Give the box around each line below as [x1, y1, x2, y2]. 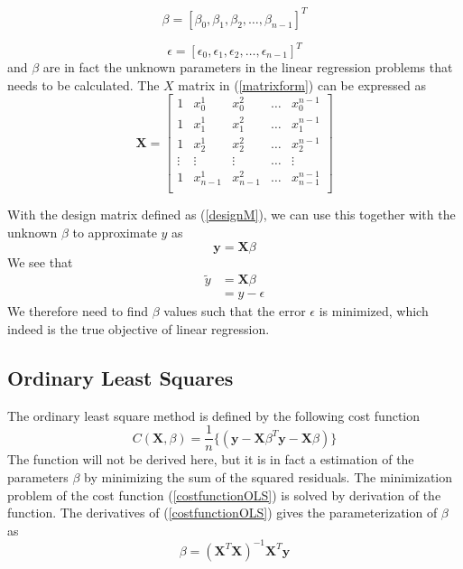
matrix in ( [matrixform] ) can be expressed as [178, 75, 426, 94]
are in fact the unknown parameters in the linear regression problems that [42, 58, 453, 76]
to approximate [72, 222, 157, 241]
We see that [7, 252, 73, 271]
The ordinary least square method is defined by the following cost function [7, 406, 421, 424]
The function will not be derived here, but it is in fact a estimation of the [7, 450, 414, 469]
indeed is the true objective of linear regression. [7, 319, 270, 338]
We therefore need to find [7, 302, 149, 321]
